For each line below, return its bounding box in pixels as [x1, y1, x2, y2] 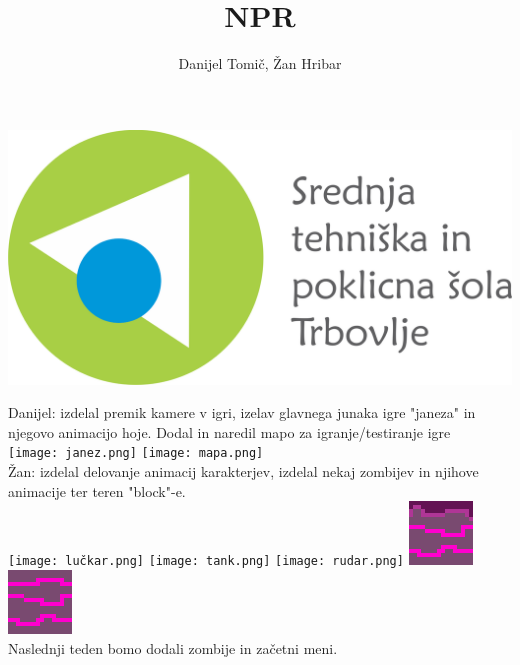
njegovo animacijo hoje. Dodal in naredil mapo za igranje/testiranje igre [8, 421, 451, 442]
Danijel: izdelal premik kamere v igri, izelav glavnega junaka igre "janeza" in [8, 402, 476, 423]
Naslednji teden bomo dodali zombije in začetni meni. [8, 637, 338, 658]
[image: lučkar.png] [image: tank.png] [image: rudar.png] [8, 554, 404, 569]
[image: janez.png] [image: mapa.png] [8, 446, 264, 461]
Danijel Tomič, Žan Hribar [178, 53, 342, 74]
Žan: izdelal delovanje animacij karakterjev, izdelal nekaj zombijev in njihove [8, 461, 479, 482]
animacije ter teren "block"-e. [8, 480, 186, 501]
